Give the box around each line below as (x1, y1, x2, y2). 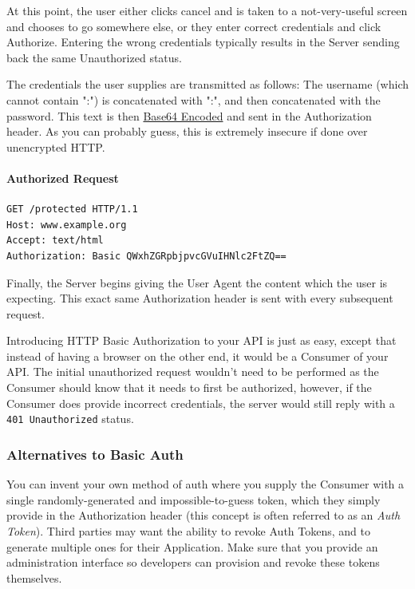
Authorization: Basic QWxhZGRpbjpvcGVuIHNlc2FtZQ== (6, 250, 287, 262)
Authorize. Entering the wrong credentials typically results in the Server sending (6, 34, 400, 50)
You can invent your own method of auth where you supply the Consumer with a (6, 476, 405, 492)
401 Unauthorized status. (6, 410, 134, 427)
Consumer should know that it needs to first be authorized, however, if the (6, 379, 372, 396)
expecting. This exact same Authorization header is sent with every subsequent (6, 290, 393, 306)
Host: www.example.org (6, 219, 127, 231)
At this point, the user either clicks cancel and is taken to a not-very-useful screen (6, 2, 408, 18)
